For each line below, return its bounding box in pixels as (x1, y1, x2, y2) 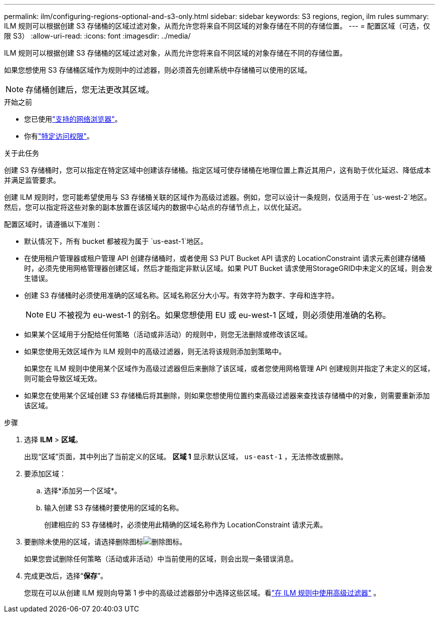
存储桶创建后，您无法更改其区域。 (26, 85, 154, 95)
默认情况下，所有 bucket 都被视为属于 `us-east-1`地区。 (24, 237, 207, 245)
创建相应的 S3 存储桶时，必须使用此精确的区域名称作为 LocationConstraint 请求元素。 (44, 520, 327, 529)
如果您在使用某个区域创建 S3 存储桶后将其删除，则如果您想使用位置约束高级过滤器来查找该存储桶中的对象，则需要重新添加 (24, 391, 430, 400)
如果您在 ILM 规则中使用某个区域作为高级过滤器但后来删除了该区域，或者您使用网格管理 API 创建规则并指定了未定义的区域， (24, 364, 434, 373)
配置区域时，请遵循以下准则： (4, 220, 102, 228)
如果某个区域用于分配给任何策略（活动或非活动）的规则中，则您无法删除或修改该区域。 (24, 330, 312, 339)
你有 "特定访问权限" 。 (24, 132, 94, 140)
